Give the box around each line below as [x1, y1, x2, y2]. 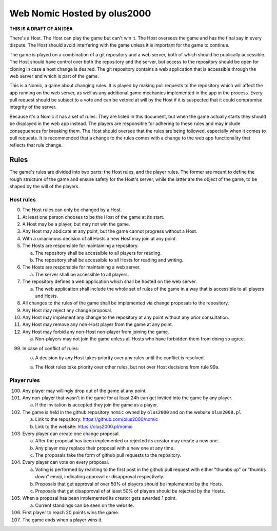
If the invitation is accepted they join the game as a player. [35, 402, 159, 408]
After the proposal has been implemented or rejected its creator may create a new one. [35, 438, 219, 444]
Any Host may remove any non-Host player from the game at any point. [22, 321, 173, 328]
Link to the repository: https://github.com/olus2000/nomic [35, 416, 159, 422]
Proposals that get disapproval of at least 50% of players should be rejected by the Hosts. [35, 488, 225, 494]
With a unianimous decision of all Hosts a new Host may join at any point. [22, 235, 177, 241]
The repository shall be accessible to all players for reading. [35, 250, 162, 256]
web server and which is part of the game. [9, 73, 100, 79]
